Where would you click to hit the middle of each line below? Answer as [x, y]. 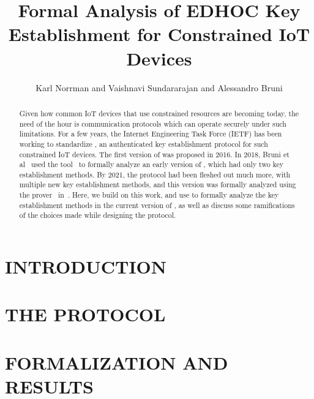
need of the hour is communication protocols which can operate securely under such [153, 123]
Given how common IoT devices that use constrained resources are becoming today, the [159, 113]
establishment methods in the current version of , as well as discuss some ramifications [157, 205]
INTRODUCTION [86, 267]
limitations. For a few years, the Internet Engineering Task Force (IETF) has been [151, 134]
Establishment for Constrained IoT [159, 34]
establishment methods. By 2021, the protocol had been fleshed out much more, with [155, 174]
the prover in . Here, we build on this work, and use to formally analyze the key [149, 195]
